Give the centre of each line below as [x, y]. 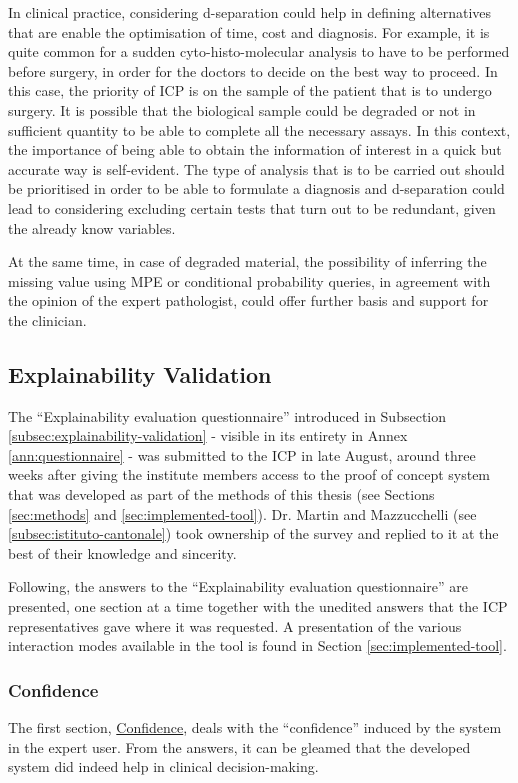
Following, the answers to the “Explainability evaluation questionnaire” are [238, 586]
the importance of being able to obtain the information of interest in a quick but [255, 149]
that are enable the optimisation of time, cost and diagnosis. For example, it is [249, 31]
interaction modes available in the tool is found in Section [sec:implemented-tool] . [257, 645]
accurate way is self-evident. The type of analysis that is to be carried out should [256, 168]
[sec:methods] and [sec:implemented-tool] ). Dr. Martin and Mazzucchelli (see [242, 513]
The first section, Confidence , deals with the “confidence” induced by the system [255, 727]
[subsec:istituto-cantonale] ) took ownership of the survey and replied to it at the [253, 533]
